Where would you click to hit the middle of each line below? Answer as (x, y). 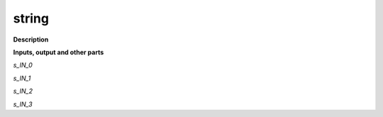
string (31, 18)
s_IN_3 (23, 104)
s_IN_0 (23, 65)
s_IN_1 (22, 78)
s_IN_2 (23, 91)
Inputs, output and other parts (59, 52)
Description (31, 39)
